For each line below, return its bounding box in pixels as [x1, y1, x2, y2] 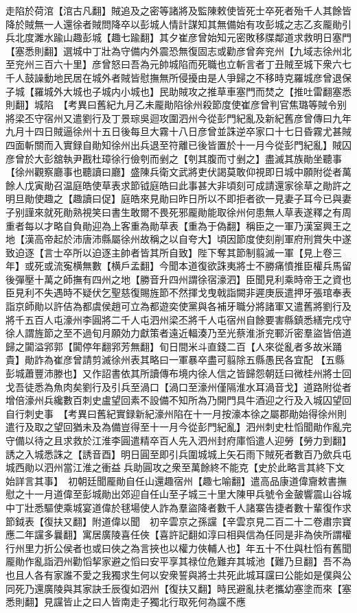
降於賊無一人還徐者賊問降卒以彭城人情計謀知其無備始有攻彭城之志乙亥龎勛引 [5, 16, 352, 31]
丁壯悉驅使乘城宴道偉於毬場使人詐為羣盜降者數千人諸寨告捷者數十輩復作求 [14, 500, 352, 514]
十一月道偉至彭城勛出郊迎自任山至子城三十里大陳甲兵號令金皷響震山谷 [24, 487, 342, 501]
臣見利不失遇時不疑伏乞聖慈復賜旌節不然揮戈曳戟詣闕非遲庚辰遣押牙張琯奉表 [5, 285, 352, 300]
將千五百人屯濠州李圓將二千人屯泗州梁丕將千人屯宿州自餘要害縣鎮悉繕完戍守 [5, 312, 352, 326]
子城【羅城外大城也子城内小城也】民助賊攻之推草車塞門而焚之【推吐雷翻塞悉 [5, 84, 352, 98]
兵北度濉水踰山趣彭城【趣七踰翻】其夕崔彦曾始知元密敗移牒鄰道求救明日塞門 [5, 30, 352, 45]
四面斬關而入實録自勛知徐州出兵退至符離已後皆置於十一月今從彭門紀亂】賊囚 [5, 137, 352, 152]
